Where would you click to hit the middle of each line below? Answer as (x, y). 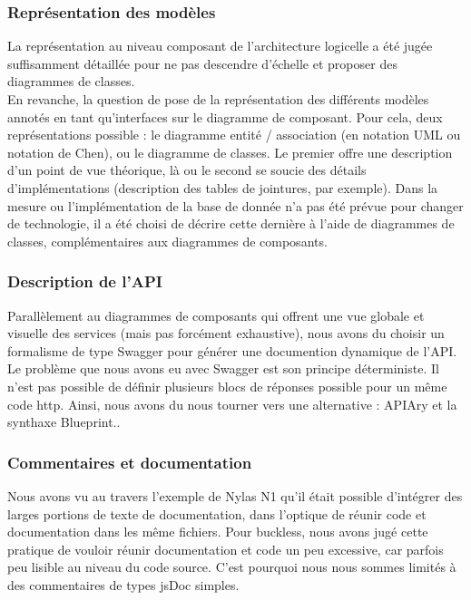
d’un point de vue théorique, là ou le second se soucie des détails (187, 170)
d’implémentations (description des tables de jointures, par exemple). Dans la (223, 187)
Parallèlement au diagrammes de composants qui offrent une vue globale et (216, 315)
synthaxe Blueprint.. (64, 422)
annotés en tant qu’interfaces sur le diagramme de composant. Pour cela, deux (225, 116)
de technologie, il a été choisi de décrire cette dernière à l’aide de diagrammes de (231, 223)
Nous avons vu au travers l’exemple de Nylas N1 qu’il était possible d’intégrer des (235, 495)
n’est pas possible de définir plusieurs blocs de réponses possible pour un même (227, 386)
